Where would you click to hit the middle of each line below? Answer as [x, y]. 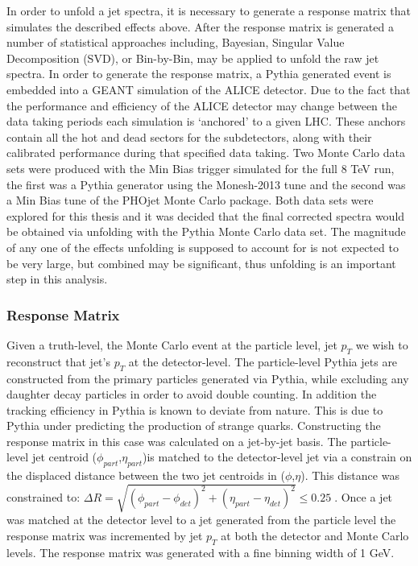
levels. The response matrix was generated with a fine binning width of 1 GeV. [201, 552]
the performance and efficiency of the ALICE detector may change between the [202, 105]
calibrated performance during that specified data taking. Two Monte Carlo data [206, 153]
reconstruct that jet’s [58, 361]
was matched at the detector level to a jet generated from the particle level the [201, 520]
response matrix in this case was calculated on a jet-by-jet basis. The [177, 441]
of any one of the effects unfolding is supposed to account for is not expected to [203, 247]
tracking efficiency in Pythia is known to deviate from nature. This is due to [195, 409]
